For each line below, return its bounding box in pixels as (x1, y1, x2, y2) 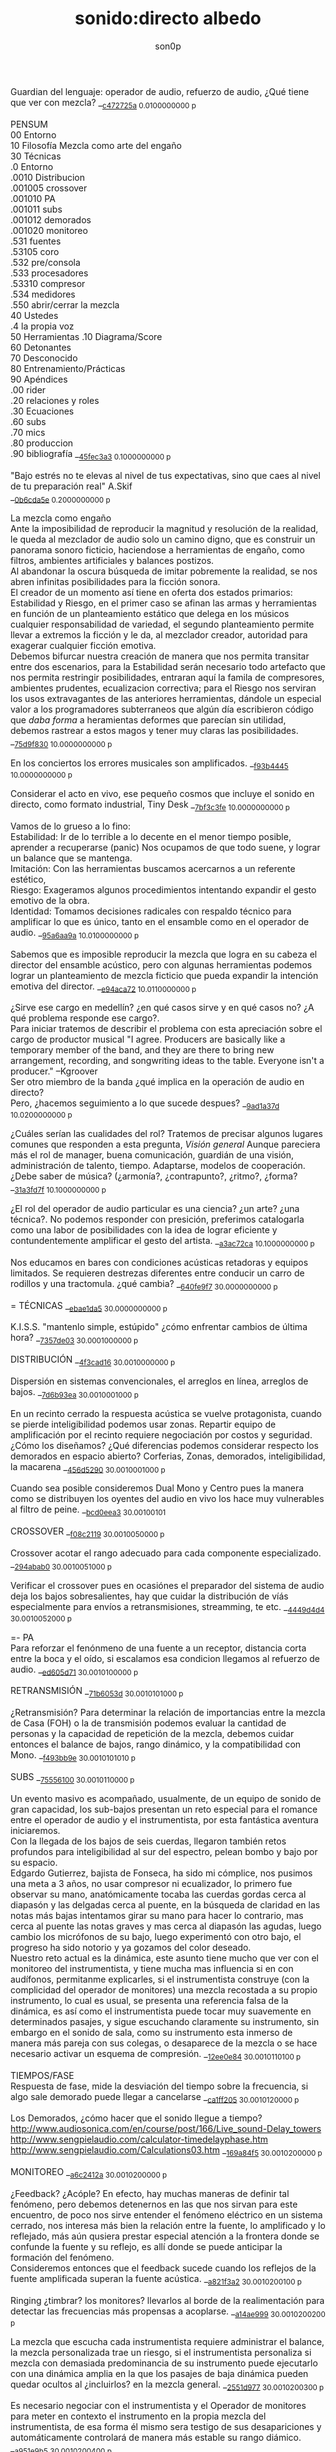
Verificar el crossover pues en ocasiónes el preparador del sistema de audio (10, 1579, 325, 1591)
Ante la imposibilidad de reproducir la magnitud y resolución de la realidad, (10, 523, 319, 535)
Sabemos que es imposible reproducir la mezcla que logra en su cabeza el (10, 948, 318, 960)
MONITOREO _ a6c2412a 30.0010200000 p (10, 2166, 168, 2181)
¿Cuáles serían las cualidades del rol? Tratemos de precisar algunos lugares (10, 1128, 323, 1140)
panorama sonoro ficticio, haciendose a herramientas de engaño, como (10, 544, 305, 556)
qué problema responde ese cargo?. (10, 1012, 160, 1024)
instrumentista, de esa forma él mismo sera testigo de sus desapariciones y (10, 2421, 322, 2433)
